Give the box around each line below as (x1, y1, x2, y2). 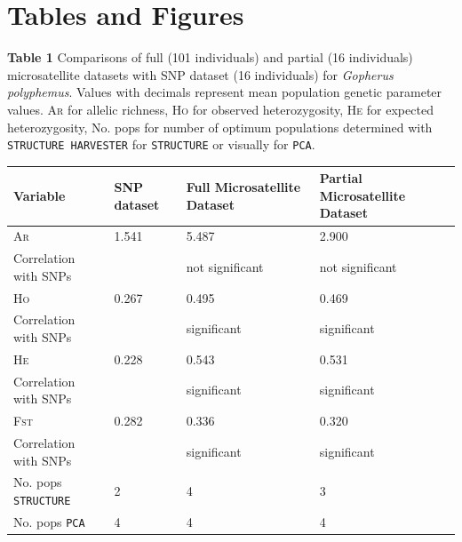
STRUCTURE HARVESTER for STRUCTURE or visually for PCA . (7, 135, 315, 154)
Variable (13, 186, 66, 204)
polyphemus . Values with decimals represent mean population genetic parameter (7, 83, 442, 101)
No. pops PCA (13, 512, 85, 530)
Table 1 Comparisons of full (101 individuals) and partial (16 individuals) (7, 48, 413, 67)
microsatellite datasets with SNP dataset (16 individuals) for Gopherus (7, 65, 394, 84)
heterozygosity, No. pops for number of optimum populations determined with (7, 117, 433, 136)
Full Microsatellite (186, 178, 301, 196)
